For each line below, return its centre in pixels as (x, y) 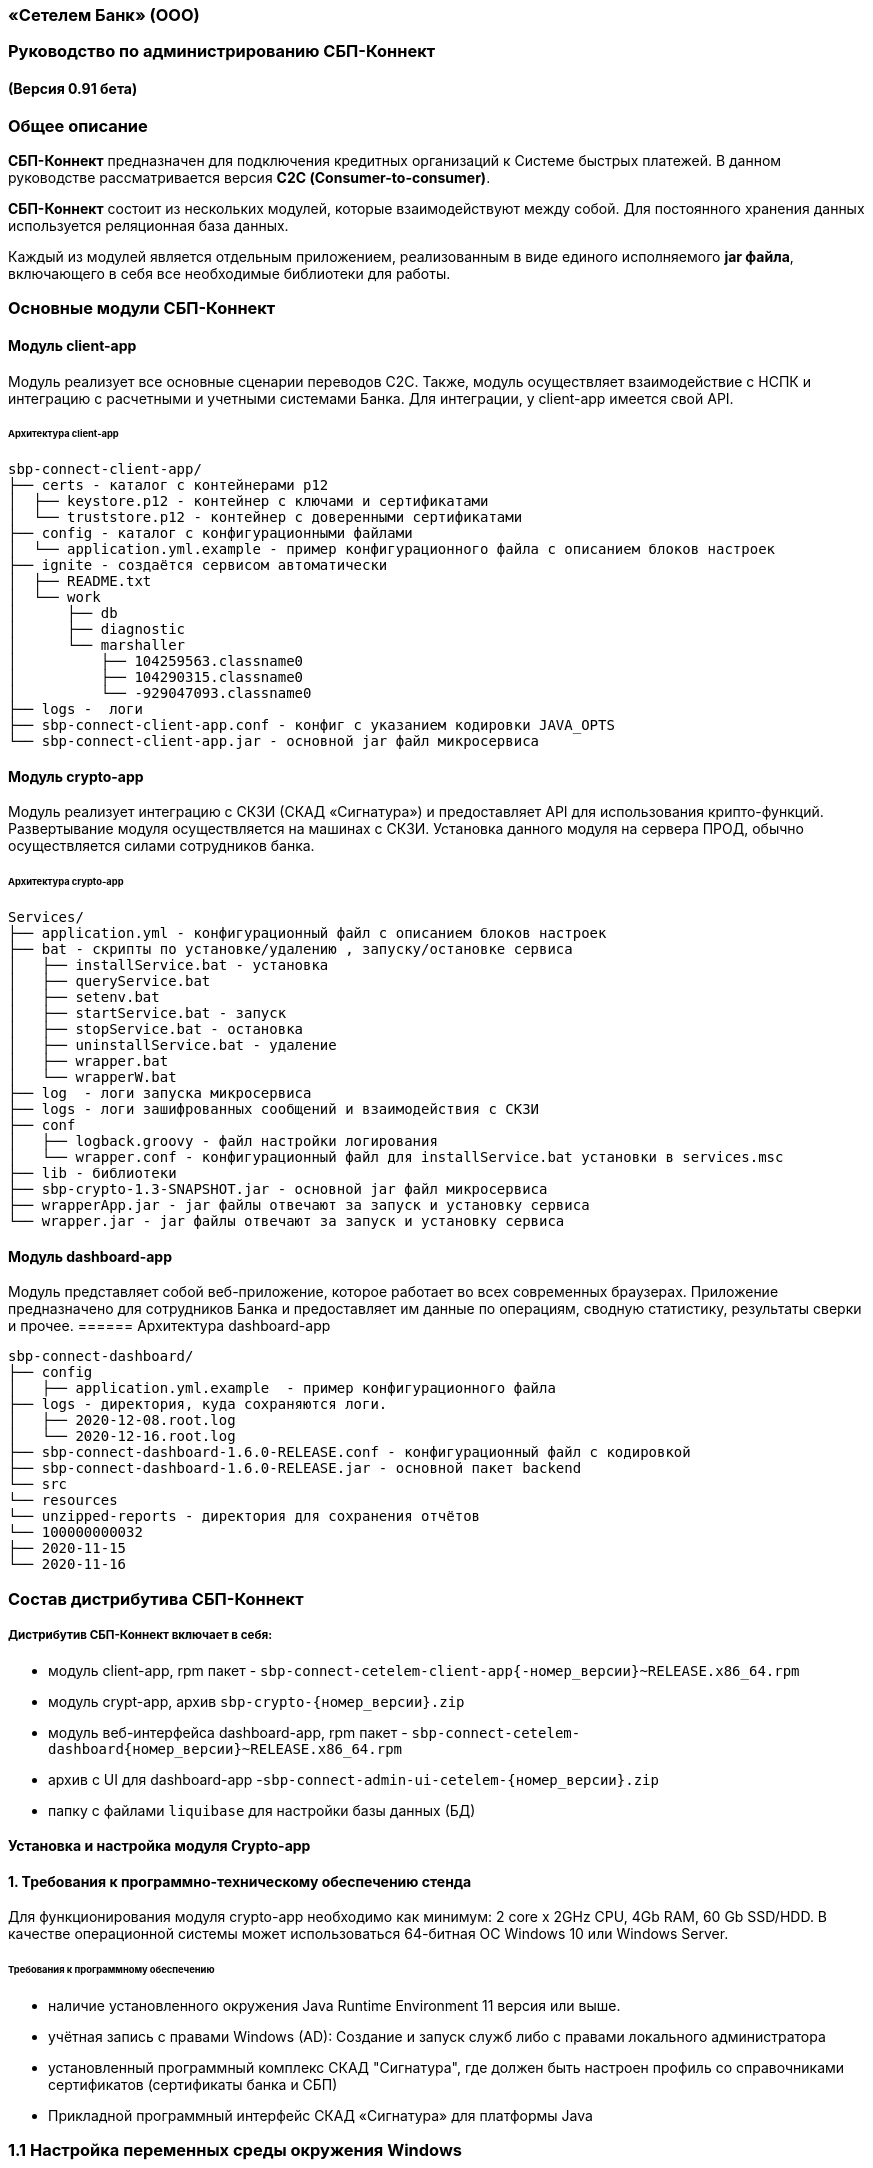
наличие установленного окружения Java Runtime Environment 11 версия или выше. (334, 2006)
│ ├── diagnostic (97, 629)
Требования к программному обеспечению (111, 1970)
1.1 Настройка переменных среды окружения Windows (235, 2150)
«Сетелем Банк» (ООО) (104, 15)
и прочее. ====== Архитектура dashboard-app (169, 1326)
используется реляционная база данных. (148, 225)
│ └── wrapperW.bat (92, 1077)
